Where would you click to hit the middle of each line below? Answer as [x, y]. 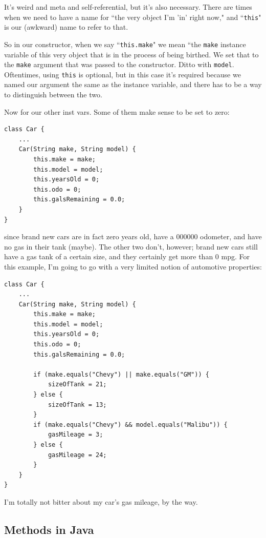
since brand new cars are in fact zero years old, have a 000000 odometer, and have [133, 236]
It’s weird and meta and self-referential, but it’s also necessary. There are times [128, 7]
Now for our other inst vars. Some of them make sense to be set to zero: [117, 111]
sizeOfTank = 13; [77, 405]
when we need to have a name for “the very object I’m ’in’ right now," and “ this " [133, 17]
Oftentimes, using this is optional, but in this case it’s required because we [123, 74]
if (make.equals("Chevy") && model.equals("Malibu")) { [130, 425]
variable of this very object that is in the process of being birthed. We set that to [131, 54]
